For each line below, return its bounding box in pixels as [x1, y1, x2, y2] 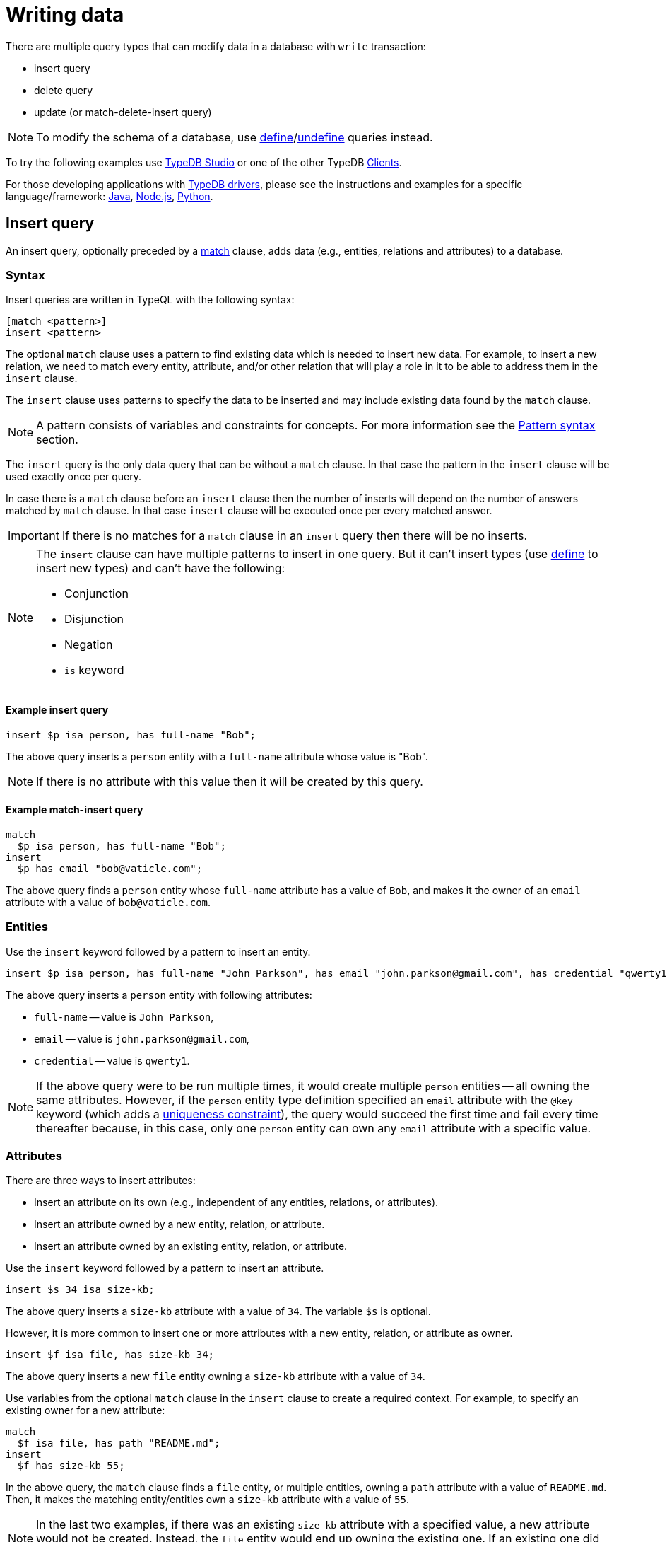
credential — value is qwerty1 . [34, 1054, 190, 1067]
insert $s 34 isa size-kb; [6, 1284, 155, 1296]
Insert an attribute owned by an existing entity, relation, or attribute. [34, 1240, 348, 1253]
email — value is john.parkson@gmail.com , [34, 1032, 249, 1045]
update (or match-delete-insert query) [34, 105, 212, 118]
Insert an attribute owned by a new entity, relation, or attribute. [34, 1218, 325, 1231]
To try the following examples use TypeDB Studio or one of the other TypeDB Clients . [6, 156, 402, 168]
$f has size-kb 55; [17, 1460, 125, 1472]
